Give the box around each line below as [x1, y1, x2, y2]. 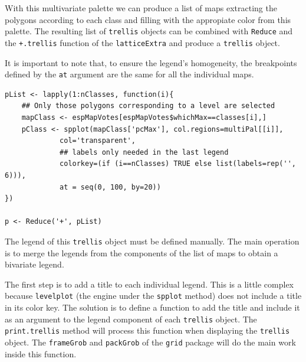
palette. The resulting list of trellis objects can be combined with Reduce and [5, 25, 293, 37]
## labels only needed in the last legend [60, 148, 229, 156]
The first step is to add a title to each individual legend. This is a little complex [5, 278, 294, 290]
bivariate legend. [5, 258, 64, 270]
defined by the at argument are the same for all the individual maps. [5, 68, 254, 80]
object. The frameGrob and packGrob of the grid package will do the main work [5, 335, 296, 348]
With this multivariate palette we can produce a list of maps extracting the [5, 2, 277, 14]
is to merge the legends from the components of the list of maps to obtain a [5, 246, 278, 259]
